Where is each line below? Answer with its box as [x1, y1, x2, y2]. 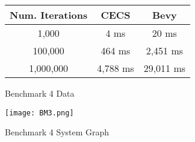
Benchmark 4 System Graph [5, 126, 110, 138]
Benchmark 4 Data [5, 87, 75, 99]
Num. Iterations [10, 8, 88, 22]
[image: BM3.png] [5, 108, 74, 117]
